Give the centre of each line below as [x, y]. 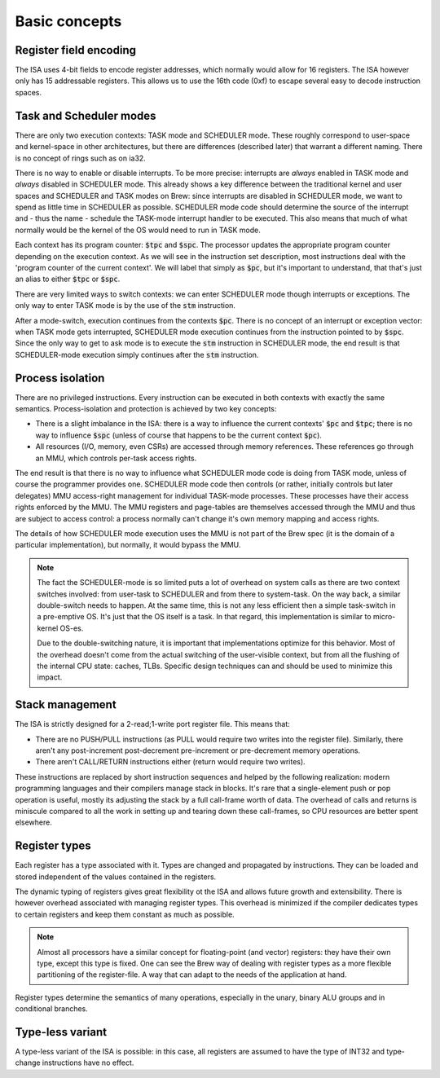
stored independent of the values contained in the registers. [116, 877]
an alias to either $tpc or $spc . [68, 279]
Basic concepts [68, 21]
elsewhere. [33, 822]
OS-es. [72, 628]
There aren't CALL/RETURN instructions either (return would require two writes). [170, 762]
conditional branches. [52, 1009]
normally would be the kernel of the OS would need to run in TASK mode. [138, 230]
